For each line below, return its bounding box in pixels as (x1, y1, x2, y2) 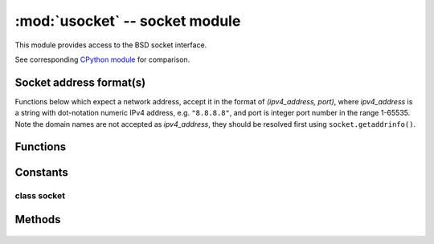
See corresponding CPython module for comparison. (14, 55, 190, 64)
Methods (14, 213, 61, 226)
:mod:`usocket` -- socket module (14, 12, 241, 30)
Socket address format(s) (14, 75, 146, 89)
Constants (14, 165, 68, 180)
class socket (14, 190, 66, 201)
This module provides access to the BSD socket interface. (14, 40, 207, 50)
